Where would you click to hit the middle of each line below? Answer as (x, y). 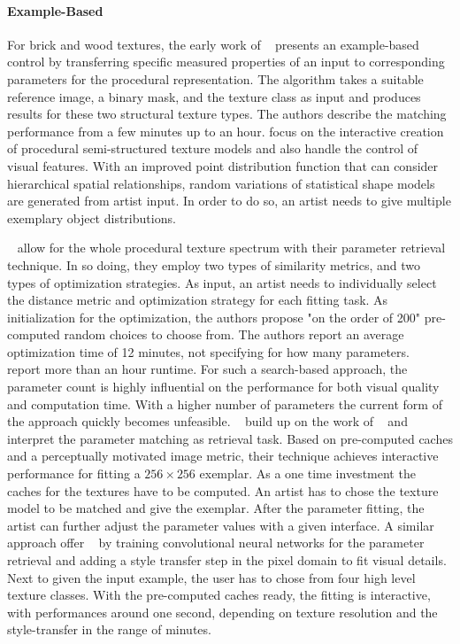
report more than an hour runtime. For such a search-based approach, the (207, 369)
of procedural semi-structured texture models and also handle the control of (213, 148)
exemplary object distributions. (92, 217)
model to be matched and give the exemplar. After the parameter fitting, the (216, 508)
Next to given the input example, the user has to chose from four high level (211, 577)
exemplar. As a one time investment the (307, 473)
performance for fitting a (74, 473)
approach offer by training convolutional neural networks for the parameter (216, 543)
